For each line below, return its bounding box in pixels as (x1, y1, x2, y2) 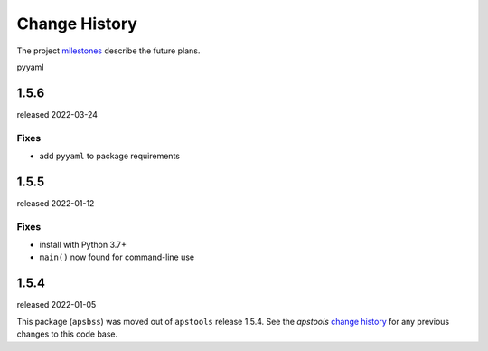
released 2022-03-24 (16, 109, 99, 119)
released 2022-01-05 (16, 299, 97, 310)
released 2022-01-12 (16, 197, 95, 208)
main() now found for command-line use (39, 251, 194, 262)
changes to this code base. (16, 328, 118, 339)
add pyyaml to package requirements (39, 150, 181, 161)
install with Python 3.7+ (39, 240, 127, 251)
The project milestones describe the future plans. (16, 45, 201, 56)
